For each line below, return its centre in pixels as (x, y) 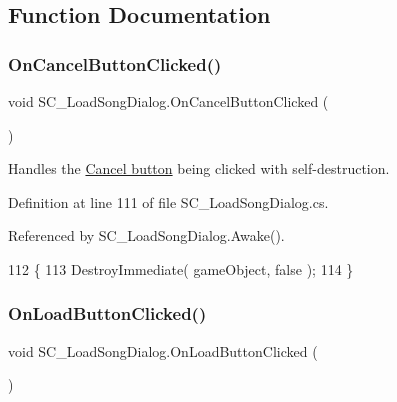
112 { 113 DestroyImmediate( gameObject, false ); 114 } (181, 268)
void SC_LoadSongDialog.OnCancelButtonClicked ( (168, 101)
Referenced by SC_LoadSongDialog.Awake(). (146, 235)
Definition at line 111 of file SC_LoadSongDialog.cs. (168, 201)
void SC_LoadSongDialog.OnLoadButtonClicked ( (163, 350)
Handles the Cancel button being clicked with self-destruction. (199, 168)
